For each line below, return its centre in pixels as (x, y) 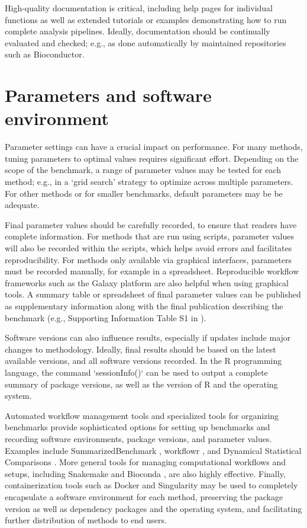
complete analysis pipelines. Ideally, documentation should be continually (138, 31)
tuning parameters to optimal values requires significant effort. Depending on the (152, 158)
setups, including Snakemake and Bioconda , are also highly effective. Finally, (145, 473)
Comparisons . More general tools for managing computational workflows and (145, 462)
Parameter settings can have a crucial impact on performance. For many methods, (154, 147)
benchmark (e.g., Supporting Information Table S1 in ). (106, 317)
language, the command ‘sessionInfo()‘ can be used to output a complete (136, 372)
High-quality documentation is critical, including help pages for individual (139, 8)
